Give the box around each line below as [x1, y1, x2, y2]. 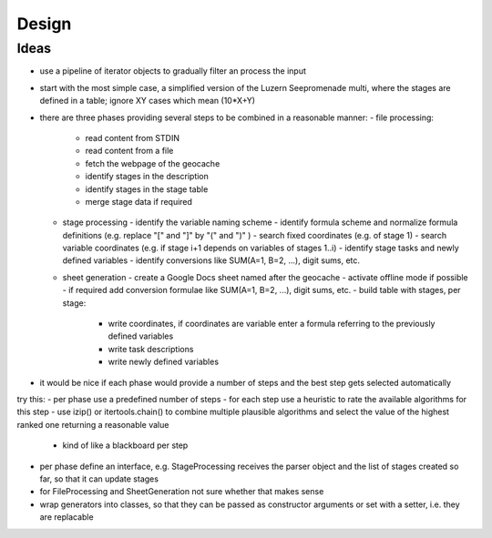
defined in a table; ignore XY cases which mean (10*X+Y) [39, 96, 255, 107]
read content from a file [85, 146, 174, 157]
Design [16, 14, 72, 34]
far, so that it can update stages [39, 473, 159, 484]
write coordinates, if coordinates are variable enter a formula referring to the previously [108, 319, 436, 330]
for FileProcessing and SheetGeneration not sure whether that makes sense [39, 486, 324, 497]
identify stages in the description [85, 171, 210, 182]
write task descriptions [108, 343, 194, 354]
